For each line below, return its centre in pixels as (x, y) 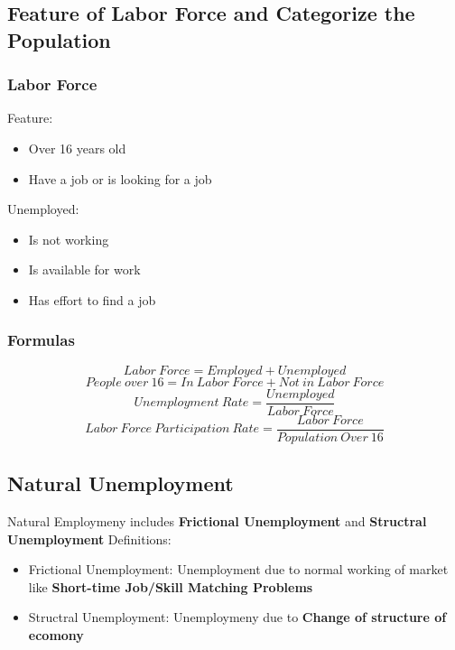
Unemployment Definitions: (89, 539)
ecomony (56, 635)
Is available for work (84, 269)
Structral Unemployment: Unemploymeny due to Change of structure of (237, 617)
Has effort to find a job (92, 299)
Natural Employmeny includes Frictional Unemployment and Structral (217, 521)
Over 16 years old (77, 148)
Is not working (69, 239)
